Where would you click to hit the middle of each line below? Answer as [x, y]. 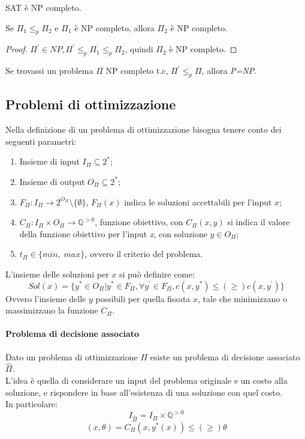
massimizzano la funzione [52, 310]
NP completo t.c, [137, 71]
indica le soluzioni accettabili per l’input [198, 201]
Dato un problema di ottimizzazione [72, 356]
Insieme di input [49, 161]
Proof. [16, 49]
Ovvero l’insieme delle [46, 298]
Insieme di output [52, 181]
